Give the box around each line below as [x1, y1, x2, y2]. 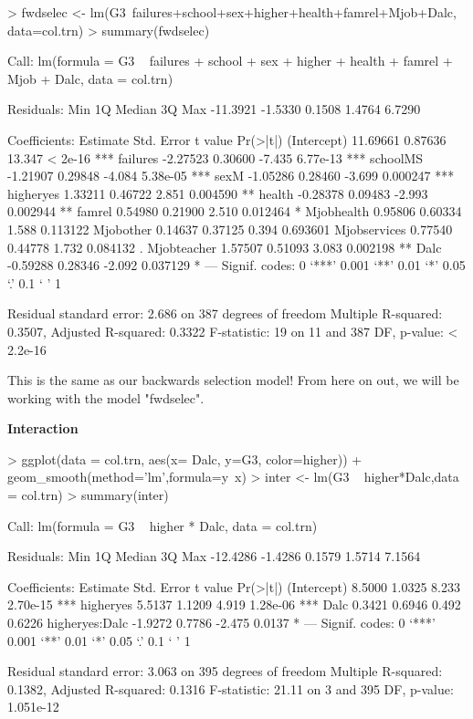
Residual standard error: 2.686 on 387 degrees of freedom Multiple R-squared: [7, 304, 443, 323]
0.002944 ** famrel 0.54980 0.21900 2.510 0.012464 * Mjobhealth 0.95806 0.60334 [7, 202, 462, 221]
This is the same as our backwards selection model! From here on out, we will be [7, 370, 459, 390]
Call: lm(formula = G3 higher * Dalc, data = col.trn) [7, 516, 318, 535]
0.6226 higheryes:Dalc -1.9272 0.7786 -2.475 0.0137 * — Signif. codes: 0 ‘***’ [7, 613, 436, 632]
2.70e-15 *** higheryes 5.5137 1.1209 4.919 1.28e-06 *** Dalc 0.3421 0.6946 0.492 [7, 595, 461, 614]
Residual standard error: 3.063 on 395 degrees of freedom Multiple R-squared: [7, 662, 443, 681]
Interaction [7, 419, 79, 438]
